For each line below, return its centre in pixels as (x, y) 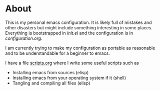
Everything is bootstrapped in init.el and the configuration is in (69, 33)
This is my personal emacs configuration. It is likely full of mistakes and (78, 22)
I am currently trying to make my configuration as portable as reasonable (80, 48)
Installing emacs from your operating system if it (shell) (69, 78)
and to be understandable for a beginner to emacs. (57, 53)
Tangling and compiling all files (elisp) (51, 83)
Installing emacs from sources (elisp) (50, 72)
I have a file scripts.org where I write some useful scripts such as (72, 63)
